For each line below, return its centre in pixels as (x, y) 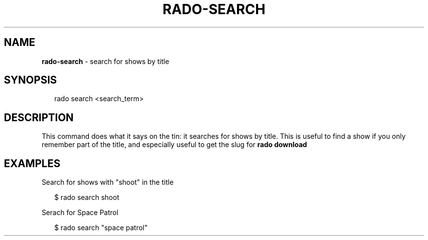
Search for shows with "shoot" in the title (108, 182)
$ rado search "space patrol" (101, 228)
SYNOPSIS (31, 80)
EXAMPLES (32, 163)
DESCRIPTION (39, 117)
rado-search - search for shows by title (106, 61)
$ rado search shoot (87, 197)
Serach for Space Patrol (80, 213)
